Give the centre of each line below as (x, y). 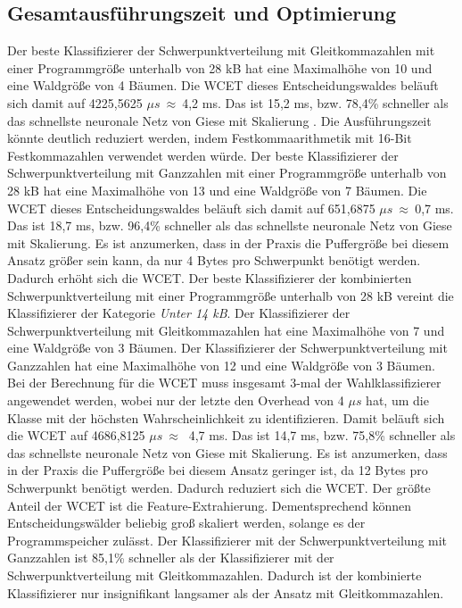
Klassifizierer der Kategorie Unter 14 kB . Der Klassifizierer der (179, 313)
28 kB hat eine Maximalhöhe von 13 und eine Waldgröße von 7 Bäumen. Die (217, 190)
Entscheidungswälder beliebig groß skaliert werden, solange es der (186, 523)
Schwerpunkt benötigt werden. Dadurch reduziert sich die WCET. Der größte (219, 488)
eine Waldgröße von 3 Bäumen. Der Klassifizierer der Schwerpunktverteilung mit (227, 348)
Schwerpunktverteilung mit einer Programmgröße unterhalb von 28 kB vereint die (231, 295)
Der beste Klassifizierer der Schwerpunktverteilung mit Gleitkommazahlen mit (221, 50)
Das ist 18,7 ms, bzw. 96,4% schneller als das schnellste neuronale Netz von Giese (230, 225)
